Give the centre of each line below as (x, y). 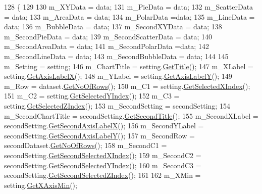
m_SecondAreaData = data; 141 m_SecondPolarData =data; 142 (107, 46)
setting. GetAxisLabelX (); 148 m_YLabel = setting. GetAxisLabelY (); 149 (118, 76)
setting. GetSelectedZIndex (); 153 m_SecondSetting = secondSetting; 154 (117, 105)
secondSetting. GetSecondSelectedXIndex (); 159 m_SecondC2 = (103, 155)
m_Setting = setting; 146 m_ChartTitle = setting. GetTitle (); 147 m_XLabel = (129, 66)
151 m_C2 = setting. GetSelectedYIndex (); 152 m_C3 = (92, 96)
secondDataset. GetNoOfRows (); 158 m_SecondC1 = (86, 145)
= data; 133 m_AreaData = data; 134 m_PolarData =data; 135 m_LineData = (129, 16)
